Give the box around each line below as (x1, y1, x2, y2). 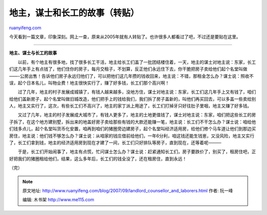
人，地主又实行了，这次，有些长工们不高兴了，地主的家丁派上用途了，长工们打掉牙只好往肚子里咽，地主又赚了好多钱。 (9, 103, 252, 109)
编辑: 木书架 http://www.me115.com (22, 197, 94, 203)
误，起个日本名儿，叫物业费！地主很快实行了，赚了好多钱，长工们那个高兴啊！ (9, 80, 170, 86)
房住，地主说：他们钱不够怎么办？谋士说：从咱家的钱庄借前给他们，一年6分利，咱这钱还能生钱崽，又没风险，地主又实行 (9, 133, 255, 139)
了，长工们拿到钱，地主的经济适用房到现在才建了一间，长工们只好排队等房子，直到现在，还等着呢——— (9, 140, 222, 146)
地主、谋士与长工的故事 (9, 50, 57, 56)
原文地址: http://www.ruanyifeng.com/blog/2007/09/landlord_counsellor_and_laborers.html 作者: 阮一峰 (22, 187, 233, 193)
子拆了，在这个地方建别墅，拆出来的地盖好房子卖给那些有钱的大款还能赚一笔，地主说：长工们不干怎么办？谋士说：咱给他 (9, 119, 256, 125)
